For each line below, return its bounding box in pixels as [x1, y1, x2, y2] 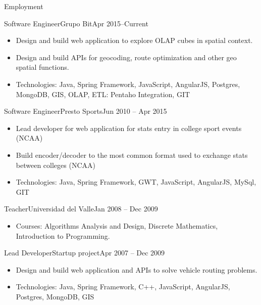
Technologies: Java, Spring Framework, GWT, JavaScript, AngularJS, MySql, [16, 177, 256, 187]
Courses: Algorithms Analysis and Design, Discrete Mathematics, [16, 220, 218, 231]
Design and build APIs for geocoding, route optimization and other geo [16, 52, 237, 62]
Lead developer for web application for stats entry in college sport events [16, 122, 242, 133]
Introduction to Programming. [16, 230, 110, 241]
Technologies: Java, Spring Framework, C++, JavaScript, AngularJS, [16, 281, 230, 292]
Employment [4, 1, 43, 11]
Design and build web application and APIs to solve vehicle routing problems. [16, 264, 257, 275]
